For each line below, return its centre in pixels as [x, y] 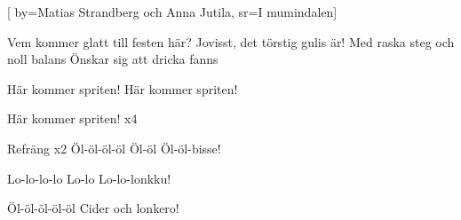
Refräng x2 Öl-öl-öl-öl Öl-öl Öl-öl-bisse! [114, 148]
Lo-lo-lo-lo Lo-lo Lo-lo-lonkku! [89, 178]
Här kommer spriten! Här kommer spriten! [123, 88]
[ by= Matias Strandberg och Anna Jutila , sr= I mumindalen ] [172, 12]
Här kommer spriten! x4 [72, 118]
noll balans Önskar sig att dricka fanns [113, 59]
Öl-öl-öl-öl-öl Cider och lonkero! [93, 208]
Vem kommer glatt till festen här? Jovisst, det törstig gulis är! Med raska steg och [231, 41]
